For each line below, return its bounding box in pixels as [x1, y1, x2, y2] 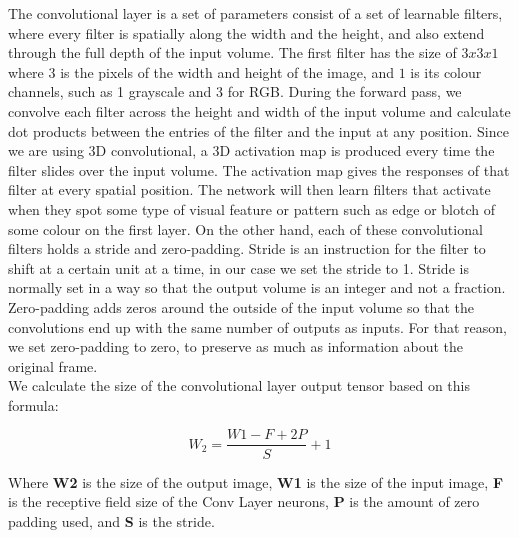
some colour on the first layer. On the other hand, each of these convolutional [8, 218, 483, 239]
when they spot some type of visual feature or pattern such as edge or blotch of [8, 198, 496, 219]
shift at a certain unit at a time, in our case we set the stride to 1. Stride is [8, 257, 469, 278]
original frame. [8, 355, 98, 376]
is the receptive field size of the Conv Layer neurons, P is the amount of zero [8, 491, 480, 512]
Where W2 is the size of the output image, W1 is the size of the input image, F [8, 471, 504, 492]
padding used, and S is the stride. [8, 510, 215, 531]
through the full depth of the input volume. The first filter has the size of [8, 42, 457, 63]
